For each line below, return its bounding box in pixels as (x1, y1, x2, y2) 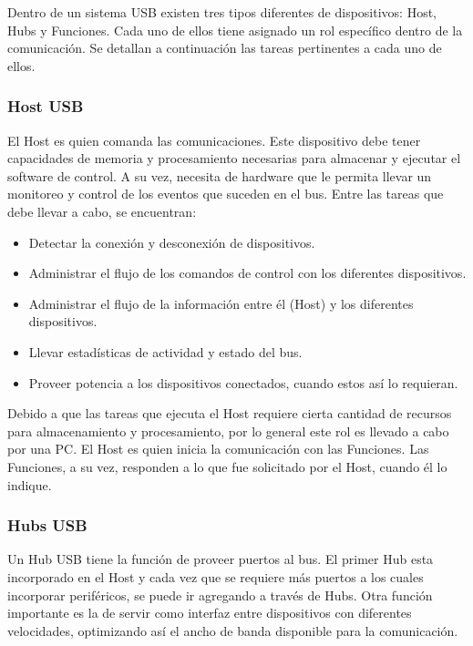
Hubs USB (7, 514, 87, 537)
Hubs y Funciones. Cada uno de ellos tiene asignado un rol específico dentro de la (7, 20, 463, 39)
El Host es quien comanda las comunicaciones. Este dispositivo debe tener (7, 130, 421, 149)
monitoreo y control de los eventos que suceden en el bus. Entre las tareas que (7, 184, 444, 203)
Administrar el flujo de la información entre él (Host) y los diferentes (28, 293, 414, 313)
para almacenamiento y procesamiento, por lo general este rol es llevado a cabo (7, 421, 449, 440)
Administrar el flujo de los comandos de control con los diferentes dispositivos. (28, 263, 467, 282)
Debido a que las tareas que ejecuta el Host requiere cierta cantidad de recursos (7, 404, 452, 423)
